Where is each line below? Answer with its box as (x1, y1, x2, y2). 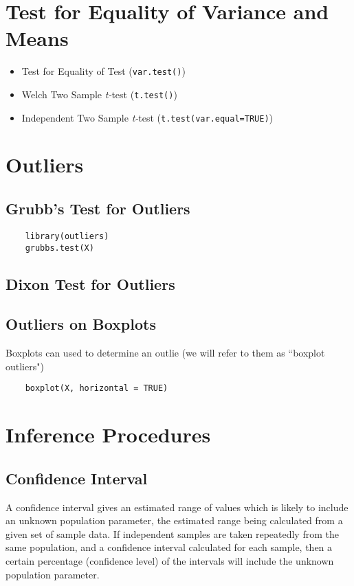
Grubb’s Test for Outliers (5, 198, 190, 219)
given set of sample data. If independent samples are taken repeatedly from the (5, 526, 339, 541)
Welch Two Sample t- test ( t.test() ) (21, 87, 177, 101)
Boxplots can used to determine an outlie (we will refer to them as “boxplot (5, 346, 325, 360)
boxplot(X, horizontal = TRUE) (25, 383, 168, 394)
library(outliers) (25, 231, 109, 241)
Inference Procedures (5, 420, 211, 449)
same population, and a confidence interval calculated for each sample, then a (5, 540, 333, 554)
